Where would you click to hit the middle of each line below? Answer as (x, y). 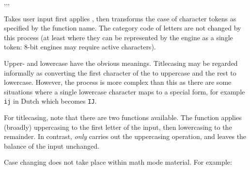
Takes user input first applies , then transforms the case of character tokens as (120, 18)
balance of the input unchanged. (52, 146)
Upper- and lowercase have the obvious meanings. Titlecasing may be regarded (121, 63)
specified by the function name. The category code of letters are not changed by (123, 28)
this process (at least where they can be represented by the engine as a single (118, 37)
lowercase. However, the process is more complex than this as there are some (118, 82)
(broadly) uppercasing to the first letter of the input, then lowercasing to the (118, 127)
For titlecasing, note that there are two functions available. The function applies (123, 117)
